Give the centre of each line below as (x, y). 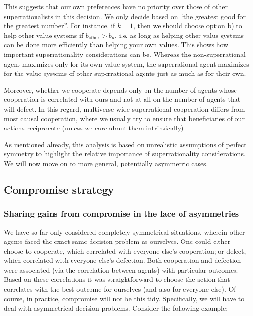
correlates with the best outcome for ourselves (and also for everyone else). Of (120, 289)
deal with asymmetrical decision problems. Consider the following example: (116, 308)
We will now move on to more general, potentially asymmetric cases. (106, 163)
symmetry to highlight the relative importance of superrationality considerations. (125, 154)
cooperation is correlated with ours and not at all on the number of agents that (122, 99)
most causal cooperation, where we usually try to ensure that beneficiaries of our (124, 118)
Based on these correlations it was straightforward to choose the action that (117, 279)
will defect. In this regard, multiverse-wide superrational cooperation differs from (125, 108)
